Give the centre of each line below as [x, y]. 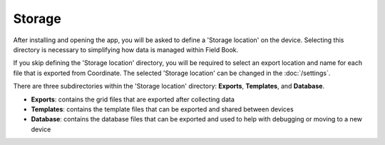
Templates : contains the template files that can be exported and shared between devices [162, 109]
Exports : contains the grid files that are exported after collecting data [133, 99]
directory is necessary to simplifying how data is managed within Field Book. [126, 49]
